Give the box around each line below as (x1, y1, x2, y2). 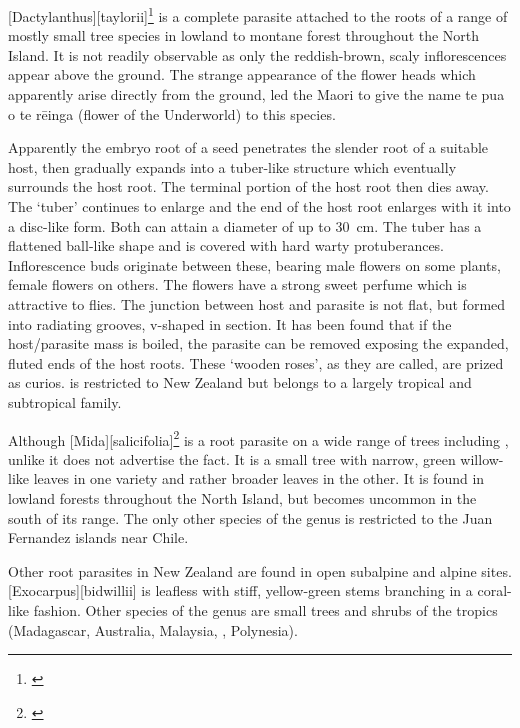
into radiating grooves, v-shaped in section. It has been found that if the (8, 313, 452, 334)
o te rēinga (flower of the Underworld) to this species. (8, 103, 336, 124)
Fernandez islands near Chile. (8, 527, 189, 548)
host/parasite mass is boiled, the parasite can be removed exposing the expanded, (8, 333, 509, 354)
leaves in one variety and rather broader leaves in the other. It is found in (33, 468, 485, 489)
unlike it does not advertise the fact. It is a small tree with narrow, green (8, 448, 456, 469)
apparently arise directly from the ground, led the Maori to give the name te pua (8, 84, 505, 105)
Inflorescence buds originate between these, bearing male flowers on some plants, (8, 254, 501, 275)
